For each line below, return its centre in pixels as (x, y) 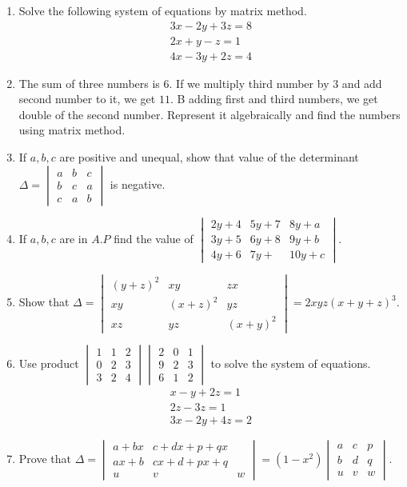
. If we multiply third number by (249, 83)
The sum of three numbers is (89, 83)
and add (362, 83)
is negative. (138, 184)
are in (74, 238)
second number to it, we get (87, 99)
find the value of (154, 238)
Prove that (45, 458)
